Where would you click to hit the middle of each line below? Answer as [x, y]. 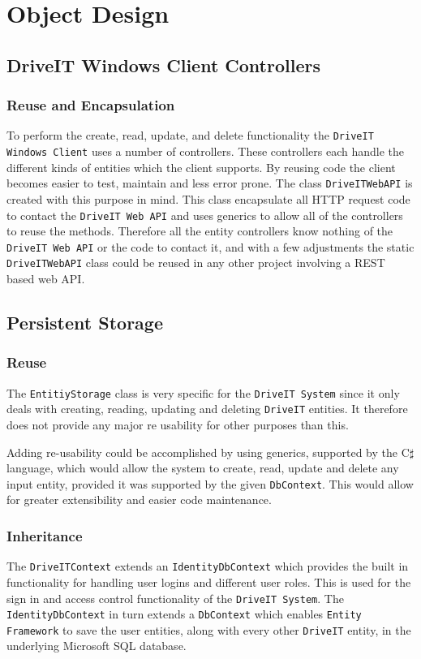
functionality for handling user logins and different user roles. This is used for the [209, 581]
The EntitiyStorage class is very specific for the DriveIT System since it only [203, 392]
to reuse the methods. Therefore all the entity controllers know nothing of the [200, 231]
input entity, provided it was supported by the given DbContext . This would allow [210, 483]
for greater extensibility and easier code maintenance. [139, 500]
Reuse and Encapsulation [91, 105]
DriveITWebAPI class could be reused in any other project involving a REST [196, 263]
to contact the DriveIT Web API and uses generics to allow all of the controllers [205, 215]
